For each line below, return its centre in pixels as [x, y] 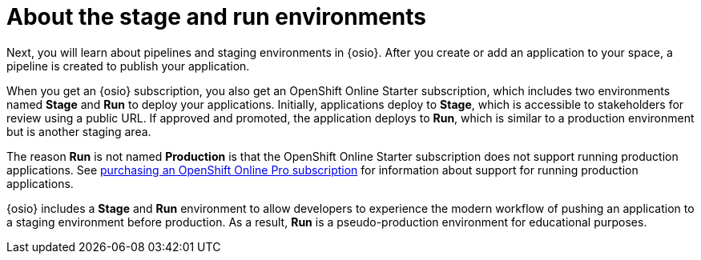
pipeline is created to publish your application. [128, 66]
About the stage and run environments [217, 17]
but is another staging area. [79, 131]
